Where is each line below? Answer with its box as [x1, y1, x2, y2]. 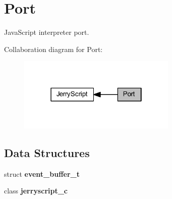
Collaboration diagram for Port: [4, 43, 103, 54]
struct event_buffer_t [4, 168, 80, 179]
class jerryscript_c [4, 185, 68, 196]
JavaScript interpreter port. [4, 27, 89, 37]
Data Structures [4, 144, 90, 160]
